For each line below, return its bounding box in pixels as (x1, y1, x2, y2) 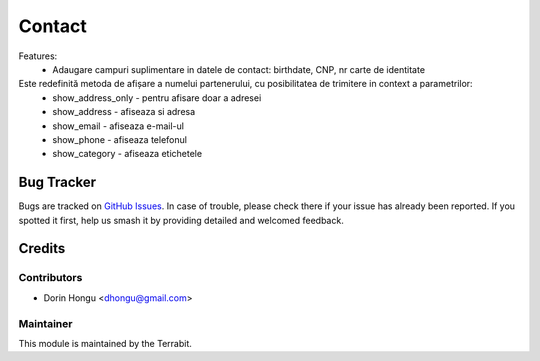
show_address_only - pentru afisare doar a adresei (52, 91, 262, 104)
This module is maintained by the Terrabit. (18, 337, 192, 349)
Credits (18, 240, 66, 257)
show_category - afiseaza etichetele (52, 148, 203, 160)
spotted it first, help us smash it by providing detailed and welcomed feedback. (18, 214, 344, 226)
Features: (18, 50, 58, 62)
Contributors (18, 271, 83, 285)
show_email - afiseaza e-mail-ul (52, 120, 185, 132)
